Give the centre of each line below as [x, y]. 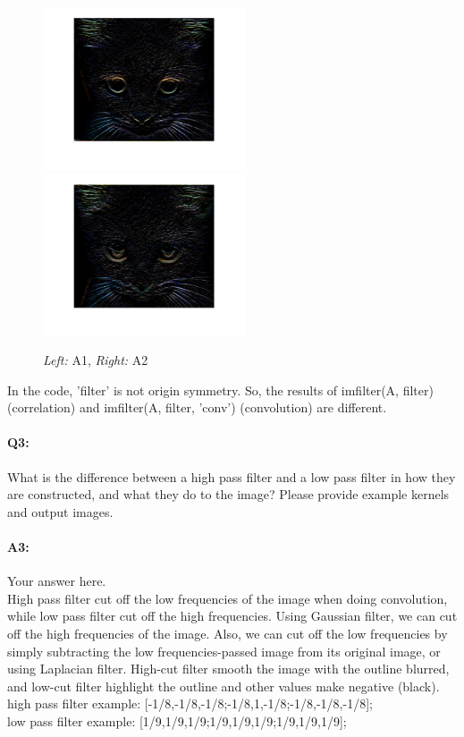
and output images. [60, 511]
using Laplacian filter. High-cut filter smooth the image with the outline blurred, [228, 669]
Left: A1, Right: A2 [96, 360]
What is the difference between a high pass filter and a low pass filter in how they [232, 476]
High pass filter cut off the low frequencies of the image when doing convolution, [228, 598]
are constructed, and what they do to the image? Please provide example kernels [228, 494]
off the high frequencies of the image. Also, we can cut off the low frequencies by [228, 634]
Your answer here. [57, 581]
